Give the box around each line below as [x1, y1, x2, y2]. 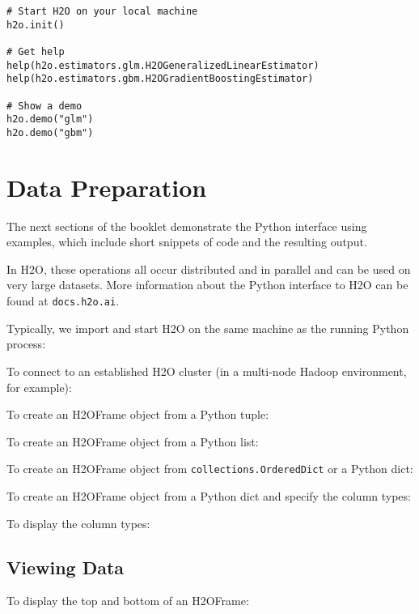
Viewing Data [6, 554, 125, 579]
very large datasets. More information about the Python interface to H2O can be [6, 276, 408, 293]
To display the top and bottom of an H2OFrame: [6, 592, 249, 609]
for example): [6, 378, 72, 395]
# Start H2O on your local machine [6, 6, 198, 17]
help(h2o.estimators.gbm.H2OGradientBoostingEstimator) [6, 73, 314, 85]
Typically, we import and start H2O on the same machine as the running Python [6, 319, 409, 336]
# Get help [6, 45, 65, 58]
